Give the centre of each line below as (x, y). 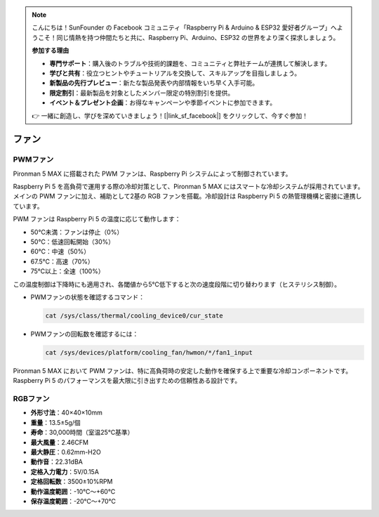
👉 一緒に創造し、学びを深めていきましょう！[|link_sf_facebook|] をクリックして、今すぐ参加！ (170, 115)
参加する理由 (51, 51)
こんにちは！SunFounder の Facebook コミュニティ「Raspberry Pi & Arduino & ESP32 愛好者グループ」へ (184, 27)
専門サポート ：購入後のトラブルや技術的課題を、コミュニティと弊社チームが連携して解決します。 (190, 63)
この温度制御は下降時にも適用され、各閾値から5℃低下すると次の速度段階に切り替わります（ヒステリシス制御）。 (177, 284)
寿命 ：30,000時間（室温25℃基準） (82, 433)
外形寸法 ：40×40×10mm (67, 413)
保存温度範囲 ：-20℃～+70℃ (73, 501)
